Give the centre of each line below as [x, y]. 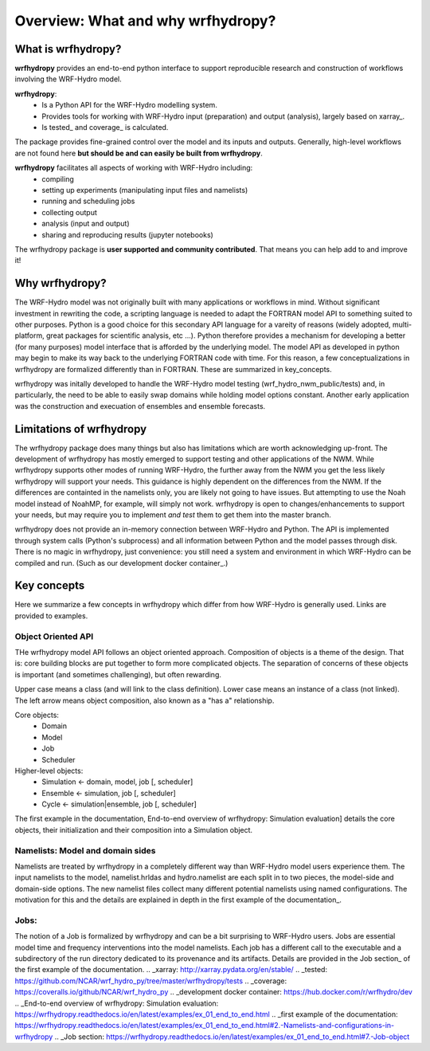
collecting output [69, 212]
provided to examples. [51, 616]
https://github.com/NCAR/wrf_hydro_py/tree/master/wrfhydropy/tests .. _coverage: [151, 981]
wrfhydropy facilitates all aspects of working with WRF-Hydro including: [134, 168]
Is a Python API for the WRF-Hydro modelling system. [130, 105]
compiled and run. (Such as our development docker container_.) [121, 563]
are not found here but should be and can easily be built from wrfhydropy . [139, 153]
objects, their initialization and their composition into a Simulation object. [134, 829]
